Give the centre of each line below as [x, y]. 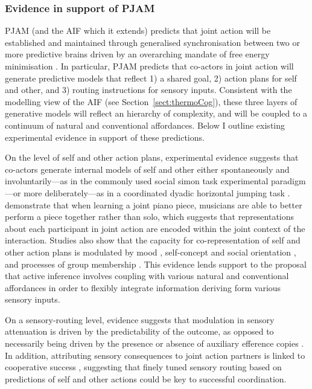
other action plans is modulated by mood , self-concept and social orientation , [151, 252]
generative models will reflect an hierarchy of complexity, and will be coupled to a [156, 113]
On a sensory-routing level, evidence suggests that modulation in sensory [140, 319]
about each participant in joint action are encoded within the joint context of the [155, 228]
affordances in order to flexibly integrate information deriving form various [143, 287]
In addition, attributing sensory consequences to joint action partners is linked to [155, 355]
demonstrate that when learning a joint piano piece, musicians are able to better [154, 204]
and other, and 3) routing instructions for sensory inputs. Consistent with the [148, 90]
